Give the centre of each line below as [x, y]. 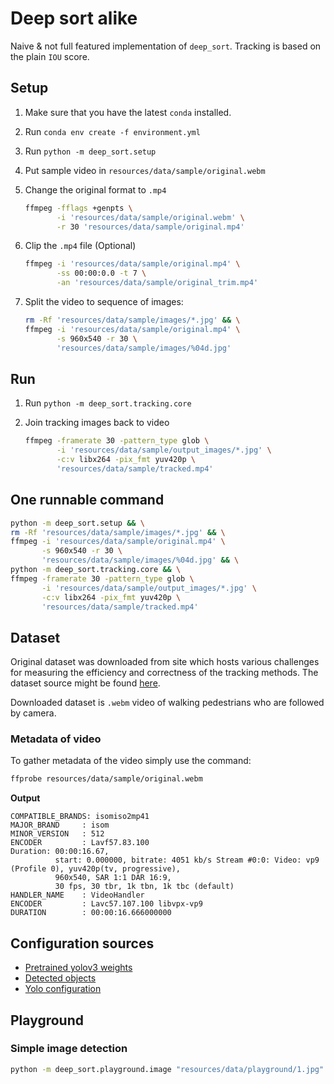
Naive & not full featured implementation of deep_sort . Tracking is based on [166, 46]
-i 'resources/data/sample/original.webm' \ [150, 217]
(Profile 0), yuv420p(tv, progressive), [96, 869]
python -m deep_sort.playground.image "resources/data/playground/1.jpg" [167, 1069]
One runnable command [87, 500]
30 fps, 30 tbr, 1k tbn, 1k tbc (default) [144, 887]
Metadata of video [56, 739]
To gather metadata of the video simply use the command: [131, 761]
